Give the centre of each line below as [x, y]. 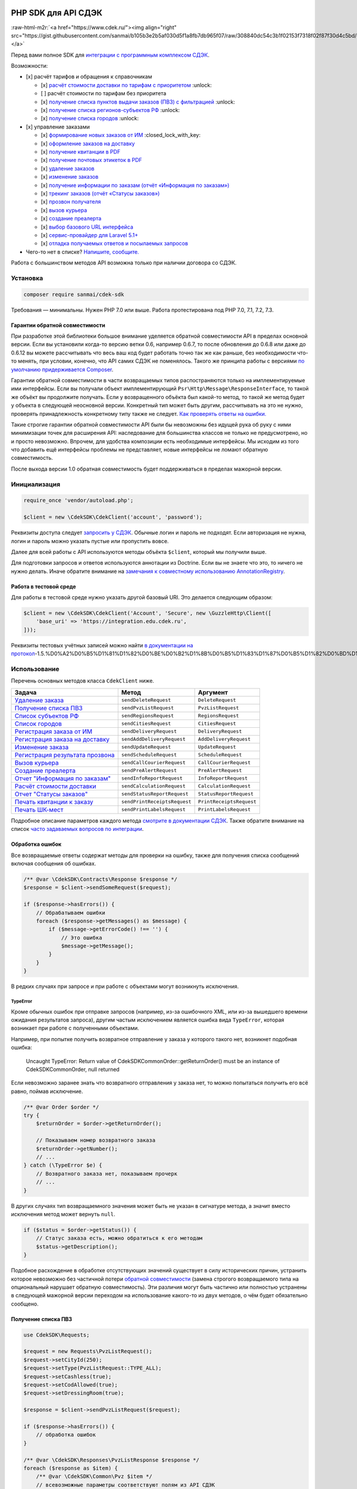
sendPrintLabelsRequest [153, 810]
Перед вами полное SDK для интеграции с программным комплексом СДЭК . [110, 55]
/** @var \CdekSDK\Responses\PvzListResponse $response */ [111, 1460]
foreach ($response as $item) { [71, 1468]
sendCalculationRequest [153, 786]
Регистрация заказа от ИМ [54, 731]
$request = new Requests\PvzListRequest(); [88, 1351]
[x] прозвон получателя [71, 202]
